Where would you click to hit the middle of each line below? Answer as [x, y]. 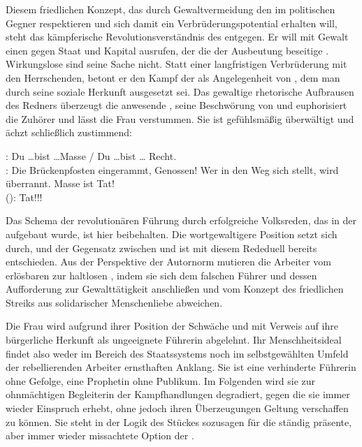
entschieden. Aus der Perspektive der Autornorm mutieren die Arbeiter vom [168, 262]
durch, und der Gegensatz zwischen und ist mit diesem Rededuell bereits [161, 248]
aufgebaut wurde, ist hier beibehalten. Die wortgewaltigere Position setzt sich [172, 234]
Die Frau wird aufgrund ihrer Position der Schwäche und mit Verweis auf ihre [172, 326]
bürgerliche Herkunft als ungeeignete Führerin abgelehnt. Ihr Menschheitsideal [174, 340]
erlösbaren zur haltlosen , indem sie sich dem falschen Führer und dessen [161, 275]
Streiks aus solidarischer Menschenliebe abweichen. [114, 302]
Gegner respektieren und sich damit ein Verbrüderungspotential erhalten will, [172, 23]
